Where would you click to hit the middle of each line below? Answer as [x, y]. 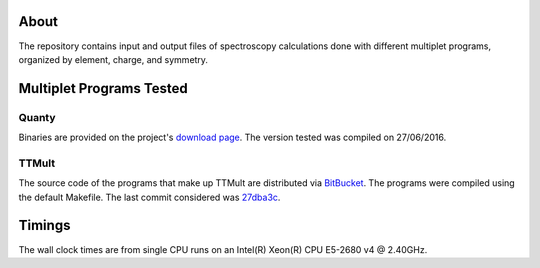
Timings [44, 225]
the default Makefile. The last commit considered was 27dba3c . [149, 197]
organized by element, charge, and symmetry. [113, 59]
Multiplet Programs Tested [103, 88]
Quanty [37, 117]
